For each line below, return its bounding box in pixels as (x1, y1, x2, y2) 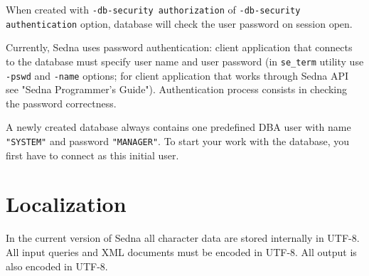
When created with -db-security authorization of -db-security (6, 2, 301, 16)
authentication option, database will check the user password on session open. (6, 16, 353, 31)
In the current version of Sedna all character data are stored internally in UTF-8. (6, 230, 360, 245)
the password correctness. (6, 95, 117, 110)
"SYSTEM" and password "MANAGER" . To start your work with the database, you (6, 134, 350, 148)
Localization (6, 189, 127, 218)
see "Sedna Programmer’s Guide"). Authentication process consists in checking (6, 82, 348, 97)
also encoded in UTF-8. (6, 258, 108, 273)
